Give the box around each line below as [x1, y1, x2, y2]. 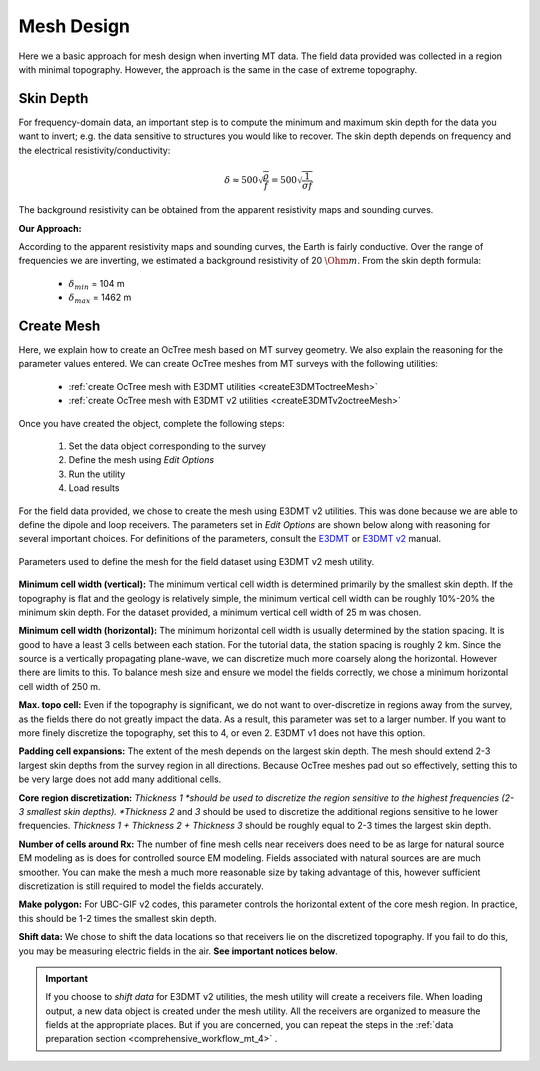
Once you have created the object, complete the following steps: [18, 417, 285, 429]
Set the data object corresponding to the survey [68, 440, 267, 452]
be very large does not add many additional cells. [18, 773, 222, 785]
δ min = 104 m [68, 277, 125, 292]
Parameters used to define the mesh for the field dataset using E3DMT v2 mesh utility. [18, 555, 375, 567]
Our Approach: [18, 222, 82, 234]
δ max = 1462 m [68, 291, 132, 305]
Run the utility [68, 468, 126, 480]
